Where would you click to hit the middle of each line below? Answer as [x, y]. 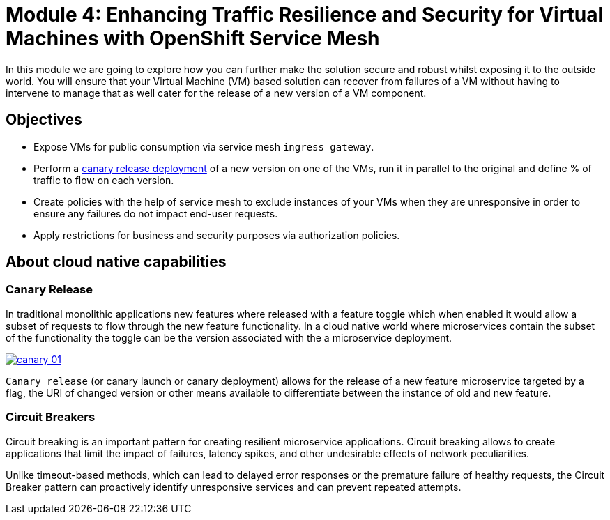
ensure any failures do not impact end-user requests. [156, 213]
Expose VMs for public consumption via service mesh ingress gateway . [204, 146]
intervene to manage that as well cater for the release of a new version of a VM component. [216, 93]
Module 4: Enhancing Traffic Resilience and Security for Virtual [305, 15]
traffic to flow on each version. [104, 180]
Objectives [44, 120]
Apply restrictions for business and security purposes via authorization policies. [217, 235]
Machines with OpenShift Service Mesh [193, 38]
